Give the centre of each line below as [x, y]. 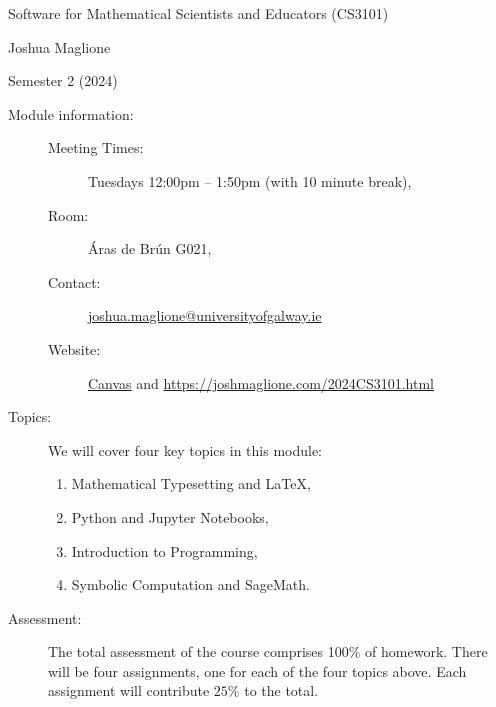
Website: [74, 348]
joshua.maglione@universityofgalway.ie [205, 315]
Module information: [71, 113]
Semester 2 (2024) [63, 80]
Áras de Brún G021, [150, 248]
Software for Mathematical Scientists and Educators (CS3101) [198, 13]
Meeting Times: [96, 147]
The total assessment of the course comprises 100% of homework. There [268, 651]
